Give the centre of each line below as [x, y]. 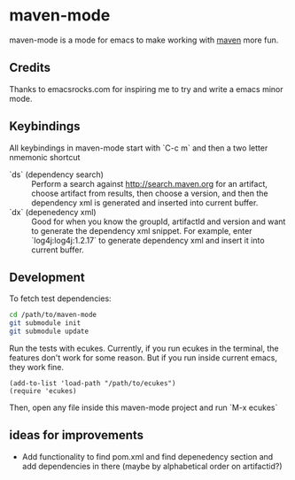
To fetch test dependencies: [61, 298]
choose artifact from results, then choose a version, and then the [150, 193]
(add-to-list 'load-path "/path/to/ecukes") [93, 383]
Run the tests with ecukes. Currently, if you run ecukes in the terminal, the [144, 348]
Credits [30, 68]
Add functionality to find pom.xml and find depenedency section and [147, 456]
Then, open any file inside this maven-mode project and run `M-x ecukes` [144, 407]
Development [47, 277]
